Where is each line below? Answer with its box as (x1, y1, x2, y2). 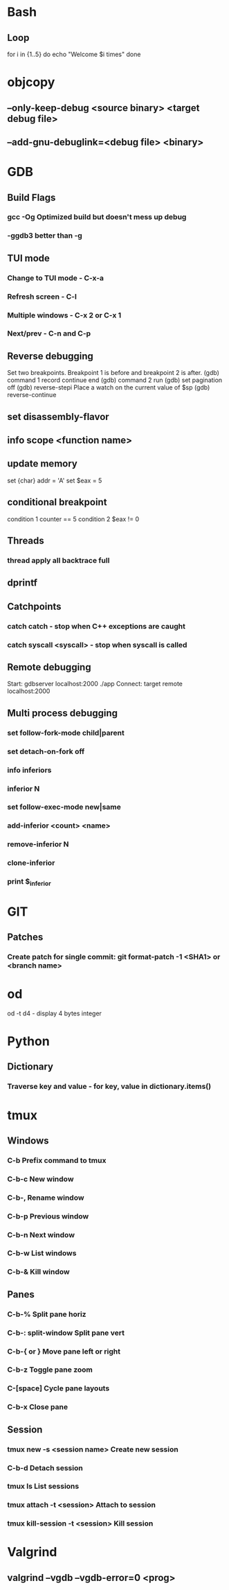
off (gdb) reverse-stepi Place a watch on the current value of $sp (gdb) (7, 383, 210, 392)
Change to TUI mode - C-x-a (7, 273, 104, 283)
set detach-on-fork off (7, 746, 85, 756)
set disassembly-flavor (7, 410, 109, 423)
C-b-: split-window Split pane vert (7, 1328, 125, 1338)
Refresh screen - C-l (7, 292, 77, 302)
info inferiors (7, 765, 52, 775)
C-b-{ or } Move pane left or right (7, 1346, 121, 1356)
